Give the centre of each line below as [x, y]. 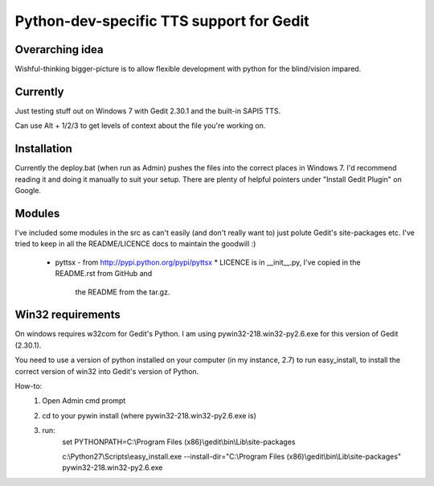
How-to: [29, 385]
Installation [43, 149]
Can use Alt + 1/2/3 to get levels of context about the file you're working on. [140, 126]
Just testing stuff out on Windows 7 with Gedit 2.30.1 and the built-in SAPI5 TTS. [148, 111]
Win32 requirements [68, 315]
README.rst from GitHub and [104, 274]
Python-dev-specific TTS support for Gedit [162, 21]
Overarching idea [59, 49]
